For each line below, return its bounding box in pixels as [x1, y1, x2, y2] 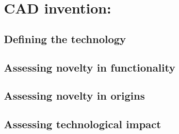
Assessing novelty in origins [4, 88, 145, 103]
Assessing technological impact [4, 117, 161, 132]
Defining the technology [4, 31, 126, 46]
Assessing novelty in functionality [4, 60, 176, 74]
